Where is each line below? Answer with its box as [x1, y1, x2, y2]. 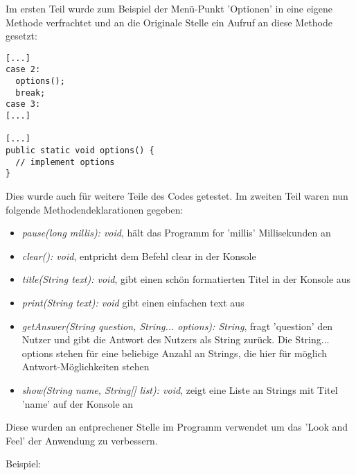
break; [15, 87, 46, 98]
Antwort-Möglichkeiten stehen [21, 359, 150, 374]
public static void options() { [6, 146, 154, 156]
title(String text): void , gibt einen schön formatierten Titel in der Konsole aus [21, 272, 351, 286]
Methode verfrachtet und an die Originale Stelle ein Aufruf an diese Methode [6, 15, 332, 29]
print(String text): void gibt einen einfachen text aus [21, 295, 244, 309]
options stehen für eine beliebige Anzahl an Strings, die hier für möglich [21, 345, 328, 360]
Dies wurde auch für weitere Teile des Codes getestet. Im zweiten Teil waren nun [6, 189, 348, 202]
